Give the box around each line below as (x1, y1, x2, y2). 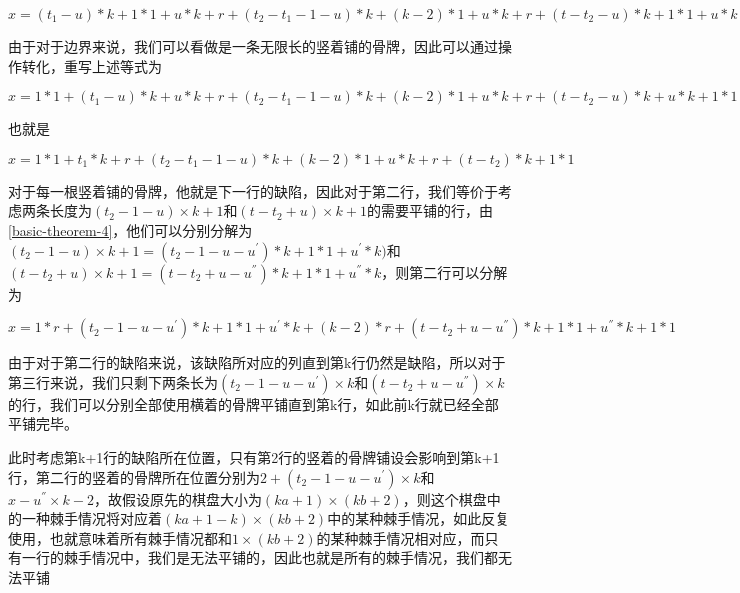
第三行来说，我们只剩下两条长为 (8, 371, 218, 392)
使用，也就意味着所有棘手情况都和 (8, 527, 232, 548)
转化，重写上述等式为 (21, 55, 162, 76)
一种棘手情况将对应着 (21, 508, 162, 529)
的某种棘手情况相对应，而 (316, 527, 485, 548)
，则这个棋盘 (402, 488, 487, 509)
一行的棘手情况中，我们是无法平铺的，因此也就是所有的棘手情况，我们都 (21, 547, 498, 568)
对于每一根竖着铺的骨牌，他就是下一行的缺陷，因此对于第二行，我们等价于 (8, 180, 498, 201)
